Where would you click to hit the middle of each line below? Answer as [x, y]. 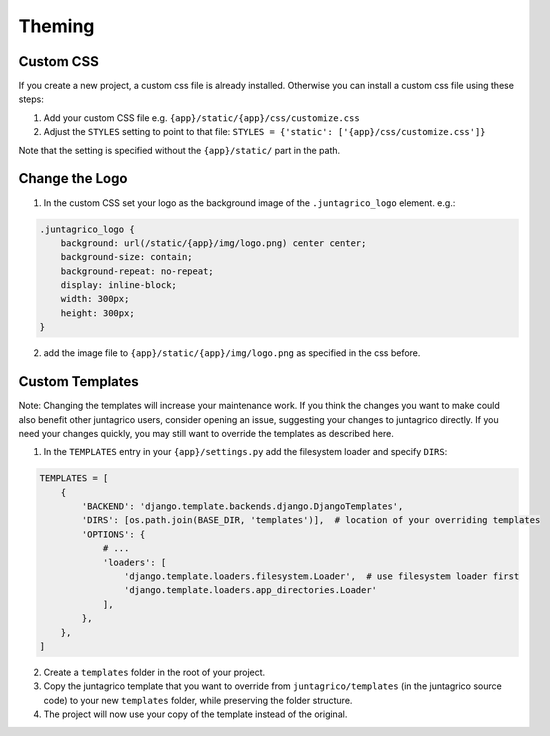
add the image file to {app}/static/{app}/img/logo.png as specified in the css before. [232, 353]
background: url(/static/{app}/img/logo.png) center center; [213, 243]
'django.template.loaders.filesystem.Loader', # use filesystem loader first [321, 576]
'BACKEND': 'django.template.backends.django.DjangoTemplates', [242, 506]
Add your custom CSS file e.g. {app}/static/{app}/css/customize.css [201, 117]
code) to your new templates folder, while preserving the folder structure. [198, 700]
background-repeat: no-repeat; [137, 271]
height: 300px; [97, 313]
